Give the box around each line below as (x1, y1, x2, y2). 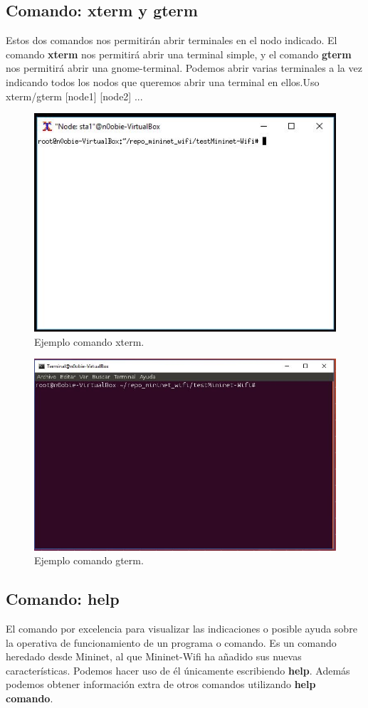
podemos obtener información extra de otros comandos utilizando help (6, 677, 316, 692)
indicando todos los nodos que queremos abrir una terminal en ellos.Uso (6, 74, 320, 89)
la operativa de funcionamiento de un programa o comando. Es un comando (6, 635, 337, 650)
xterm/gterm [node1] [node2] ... (6, 88, 143, 103)
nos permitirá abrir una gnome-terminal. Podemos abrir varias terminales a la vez (6, 60, 362, 75)
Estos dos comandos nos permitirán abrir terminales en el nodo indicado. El (6, 33, 337, 48)
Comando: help (6, 588, 120, 610)
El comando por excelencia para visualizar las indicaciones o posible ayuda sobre (6, 621, 357, 636)
